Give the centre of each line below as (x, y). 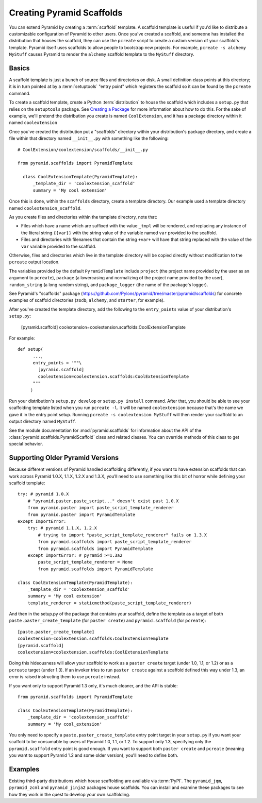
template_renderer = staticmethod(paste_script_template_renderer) (109, 603)
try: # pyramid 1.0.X (43, 494)
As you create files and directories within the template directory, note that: (83, 217)
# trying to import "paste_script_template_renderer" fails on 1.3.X (123, 535)
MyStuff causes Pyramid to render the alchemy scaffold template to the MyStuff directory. (102, 54)
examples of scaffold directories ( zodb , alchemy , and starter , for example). (87, 300)
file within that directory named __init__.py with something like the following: (89, 138)
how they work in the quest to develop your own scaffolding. (70, 794)
